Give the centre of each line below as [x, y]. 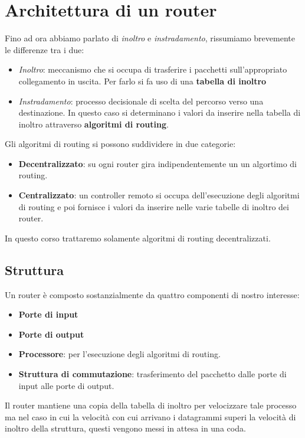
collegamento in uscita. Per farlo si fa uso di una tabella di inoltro [142, 81]
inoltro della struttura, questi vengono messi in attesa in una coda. [125, 428]
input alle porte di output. [66, 385]
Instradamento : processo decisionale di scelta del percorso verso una [141, 101]
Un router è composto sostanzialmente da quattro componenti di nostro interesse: [152, 294]
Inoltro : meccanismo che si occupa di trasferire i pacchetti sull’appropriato [153, 69]
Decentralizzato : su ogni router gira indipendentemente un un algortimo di [158, 163]
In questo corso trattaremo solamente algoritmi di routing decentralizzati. [138, 238]
